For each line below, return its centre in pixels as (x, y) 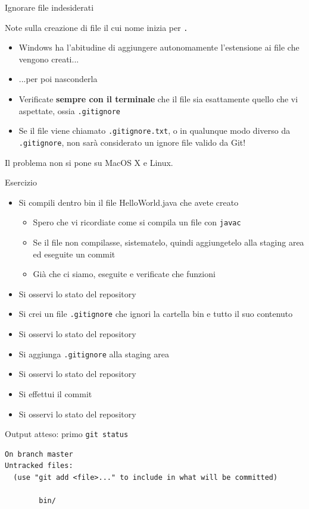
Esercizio (21, 182)
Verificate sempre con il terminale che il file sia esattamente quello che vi (158, 99)
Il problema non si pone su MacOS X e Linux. (89, 162)
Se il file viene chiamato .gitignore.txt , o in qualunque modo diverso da (154, 131)
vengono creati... (49, 59)
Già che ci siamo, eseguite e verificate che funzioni (124, 274)
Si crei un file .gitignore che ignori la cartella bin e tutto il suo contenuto (156, 314)
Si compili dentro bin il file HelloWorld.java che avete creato (129, 202)
